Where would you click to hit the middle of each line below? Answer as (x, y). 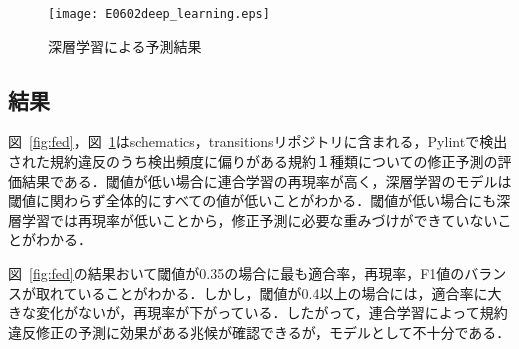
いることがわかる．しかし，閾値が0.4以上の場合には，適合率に (282, 292)
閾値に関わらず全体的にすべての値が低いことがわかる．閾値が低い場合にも (252, 200)
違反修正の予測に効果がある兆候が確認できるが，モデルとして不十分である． (259, 331)
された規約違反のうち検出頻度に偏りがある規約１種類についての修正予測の (253, 161)
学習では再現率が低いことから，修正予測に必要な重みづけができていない (259, 219)
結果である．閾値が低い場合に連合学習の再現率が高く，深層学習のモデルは (266, 180)
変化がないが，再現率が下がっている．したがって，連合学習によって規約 (271, 312)
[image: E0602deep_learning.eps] (159, 14)
